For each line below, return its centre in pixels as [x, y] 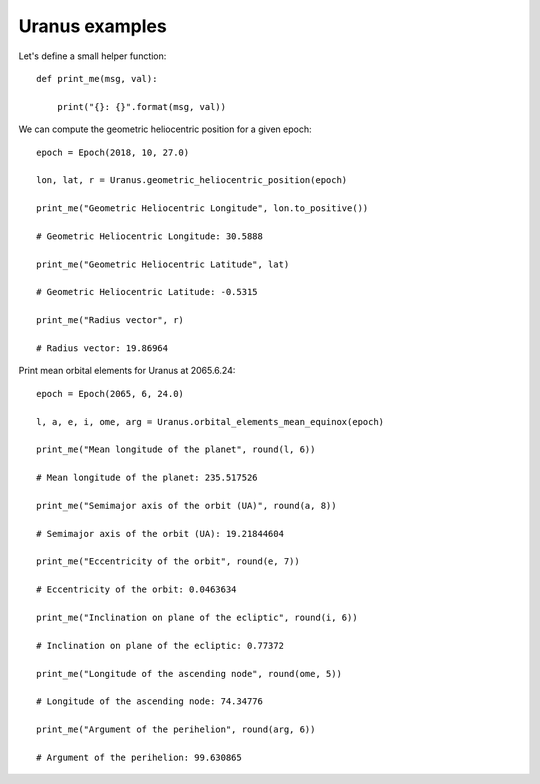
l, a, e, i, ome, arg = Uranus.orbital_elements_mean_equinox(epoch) [210, 421]
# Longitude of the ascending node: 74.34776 [150, 701]
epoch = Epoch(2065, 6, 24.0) [110, 393]
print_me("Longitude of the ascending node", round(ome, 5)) [189, 673]
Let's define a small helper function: [92, 56]
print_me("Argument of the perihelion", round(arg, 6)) [176, 729]
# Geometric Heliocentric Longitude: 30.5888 [150, 236]
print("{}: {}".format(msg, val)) [141, 106]
